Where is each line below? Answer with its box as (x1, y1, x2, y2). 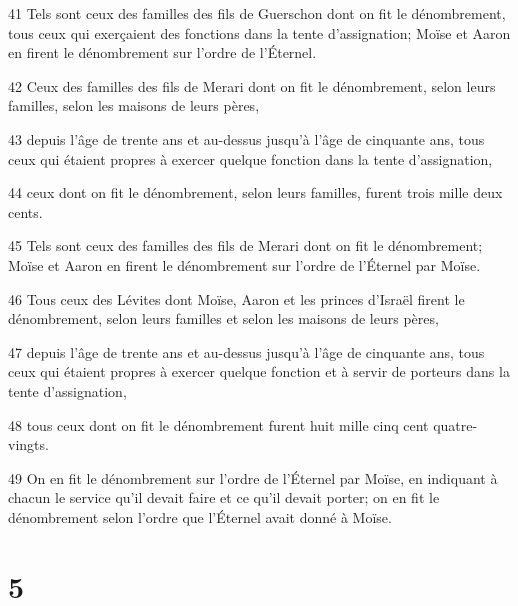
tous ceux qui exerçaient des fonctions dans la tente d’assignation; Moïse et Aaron (8, 22, 511, 43)
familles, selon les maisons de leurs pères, (8, 95, 260, 116)
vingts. (8, 434, 49, 455)
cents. (8, 201, 43, 222)
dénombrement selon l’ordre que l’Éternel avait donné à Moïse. (8, 506, 392, 527)
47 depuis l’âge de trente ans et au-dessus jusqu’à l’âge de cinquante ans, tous (8, 341, 485, 362)
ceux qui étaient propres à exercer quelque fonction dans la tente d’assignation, (8, 148, 493, 169)
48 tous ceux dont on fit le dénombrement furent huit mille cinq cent (8, 414, 429, 435)
